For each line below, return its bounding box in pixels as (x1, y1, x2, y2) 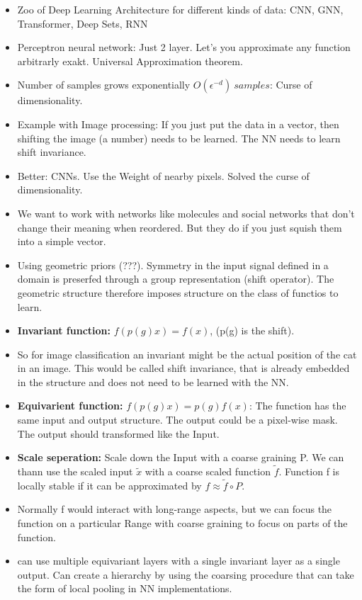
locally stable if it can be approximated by (17, 477, 202, 492)
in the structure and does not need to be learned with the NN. (17, 374, 289, 389)
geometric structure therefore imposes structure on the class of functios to (17, 285, 339, 300)
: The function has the (249, 398, 346, 413)
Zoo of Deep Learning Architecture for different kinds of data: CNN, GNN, (17, 2, 344, 16)
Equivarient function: (17, 398, 123, 413)
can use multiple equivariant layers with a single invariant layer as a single (17, 553, 340, 568)
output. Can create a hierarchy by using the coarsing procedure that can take (17, 567, 354, 582)
